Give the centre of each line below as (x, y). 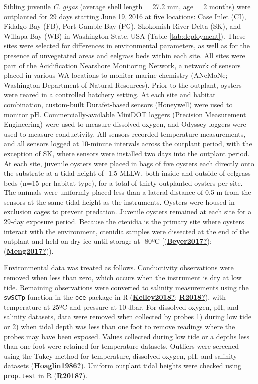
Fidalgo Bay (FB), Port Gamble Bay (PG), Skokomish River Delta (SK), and (123, 26)
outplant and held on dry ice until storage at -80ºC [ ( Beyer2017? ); (108, 241)
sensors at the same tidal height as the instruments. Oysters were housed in (119, 202)
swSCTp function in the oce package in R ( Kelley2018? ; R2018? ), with (115, 297)
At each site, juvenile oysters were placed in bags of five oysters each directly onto (129, 163)
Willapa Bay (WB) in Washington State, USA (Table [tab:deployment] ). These (125, 36)
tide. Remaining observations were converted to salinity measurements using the (126, 287)
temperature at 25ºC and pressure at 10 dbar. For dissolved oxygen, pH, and (121, 306)
